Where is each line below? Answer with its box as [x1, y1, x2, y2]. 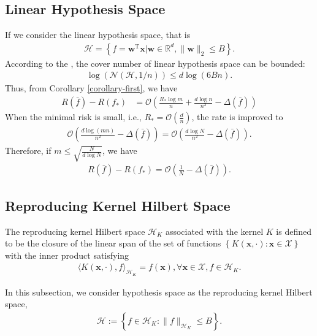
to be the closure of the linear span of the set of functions [5, 237, 221, 250]
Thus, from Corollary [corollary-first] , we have [5, 82, 178, 94]
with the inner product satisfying [5, 248, 129, 261]
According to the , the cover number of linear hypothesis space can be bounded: [5, 56, 305, 69]
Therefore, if [5, 144, 52, 157]
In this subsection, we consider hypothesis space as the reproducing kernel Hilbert [5, 285, 313, 298]
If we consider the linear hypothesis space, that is [5, 28, 191, 41]
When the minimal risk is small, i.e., [5, 110, 142, 123]
